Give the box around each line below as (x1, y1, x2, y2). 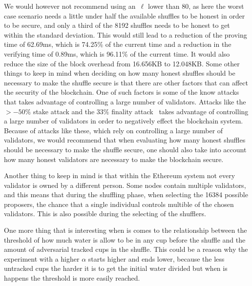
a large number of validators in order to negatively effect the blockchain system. (4, 116, 243, 126)
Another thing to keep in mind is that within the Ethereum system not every (4, 170, 235, 181)
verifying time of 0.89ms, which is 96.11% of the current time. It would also (4, 48, 230, 59)
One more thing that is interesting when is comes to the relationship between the (4, 225, 247, 235)
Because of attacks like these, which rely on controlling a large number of (4, 125, 223, 135)
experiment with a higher (4, 253, 80, 264)
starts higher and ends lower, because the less (88, 253, 225, 264)
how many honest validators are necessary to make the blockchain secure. (4, 154, 224, 164)
